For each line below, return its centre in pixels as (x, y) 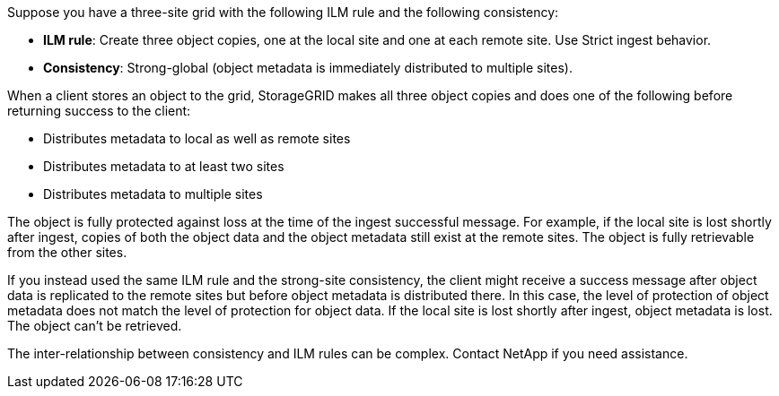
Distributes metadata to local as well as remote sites (197, 138)
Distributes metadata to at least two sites (164, 166)
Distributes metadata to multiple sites (153, 194)
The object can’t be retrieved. (95, 326)
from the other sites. (67, 252)
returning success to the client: (99, 111)
